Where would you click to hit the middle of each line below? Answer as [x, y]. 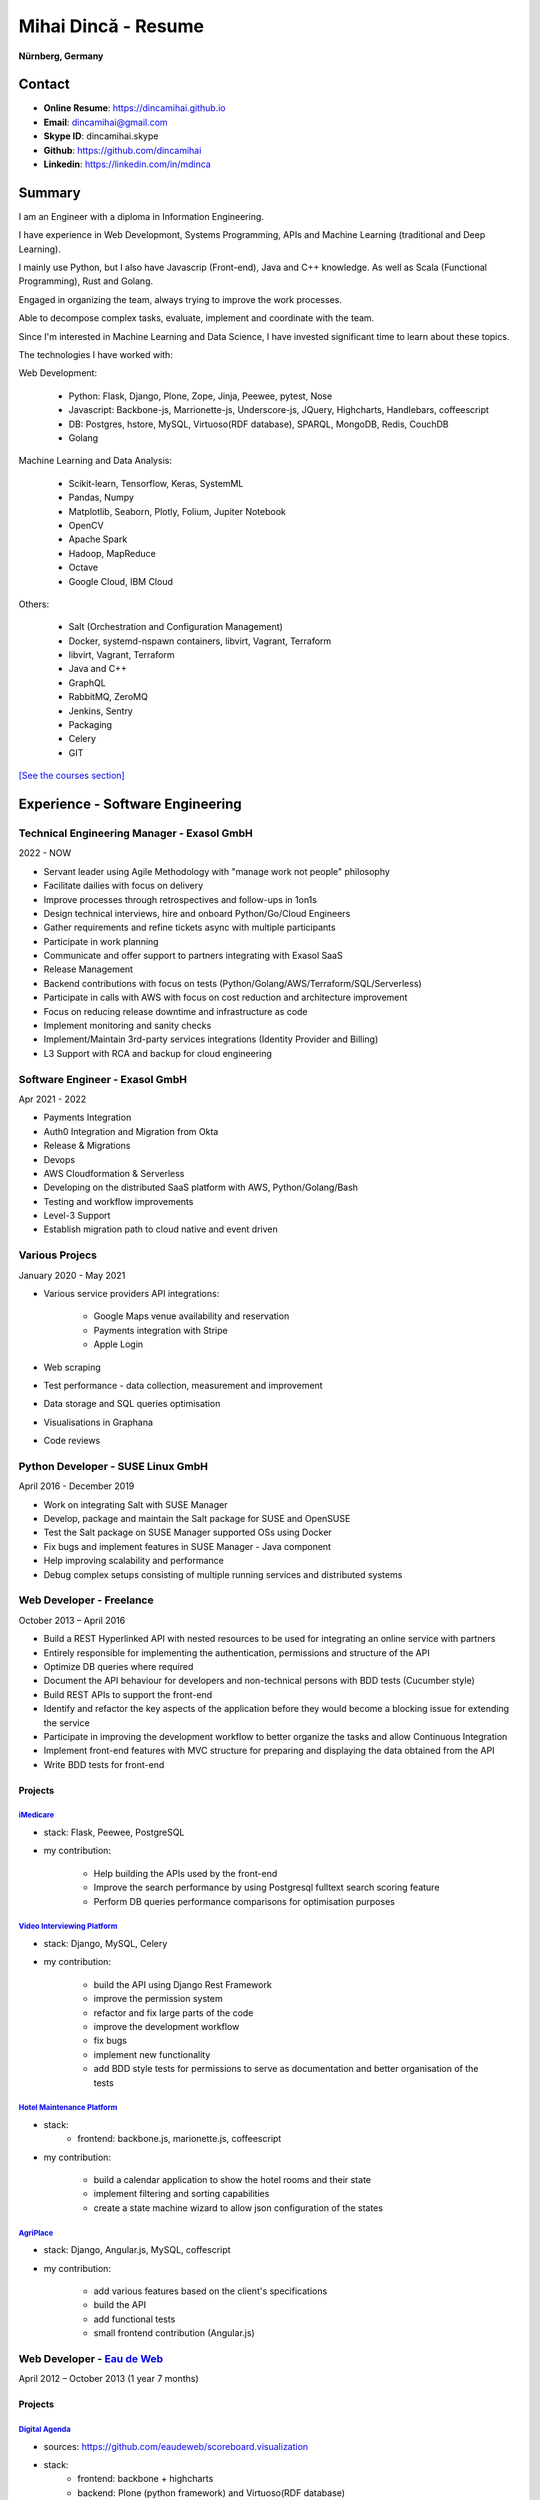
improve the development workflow [166, 2026]
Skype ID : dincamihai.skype [101, 136]
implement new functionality [152, 2054]
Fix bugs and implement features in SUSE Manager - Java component [187, 1546]
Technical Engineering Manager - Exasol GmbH [136, 833]
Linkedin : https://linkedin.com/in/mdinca [127, 164]
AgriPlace [36, 2233]
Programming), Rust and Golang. [86, 281]
